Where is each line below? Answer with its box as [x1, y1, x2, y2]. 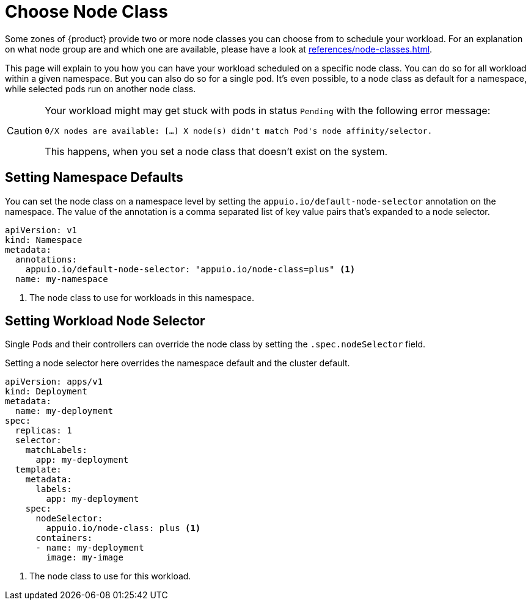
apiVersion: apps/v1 [5, 377, 103, 387]
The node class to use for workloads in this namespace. [29, 292, 254, 303]
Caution [7, 125, 43, 137]
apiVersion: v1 [5, 225, 78, 235]
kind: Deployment [5, 386, 87, 397]
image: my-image [46, 552, 123, 563]
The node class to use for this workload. [29, 571, 191, 582]
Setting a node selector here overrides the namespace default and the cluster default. [5, 358, 350, 369]
